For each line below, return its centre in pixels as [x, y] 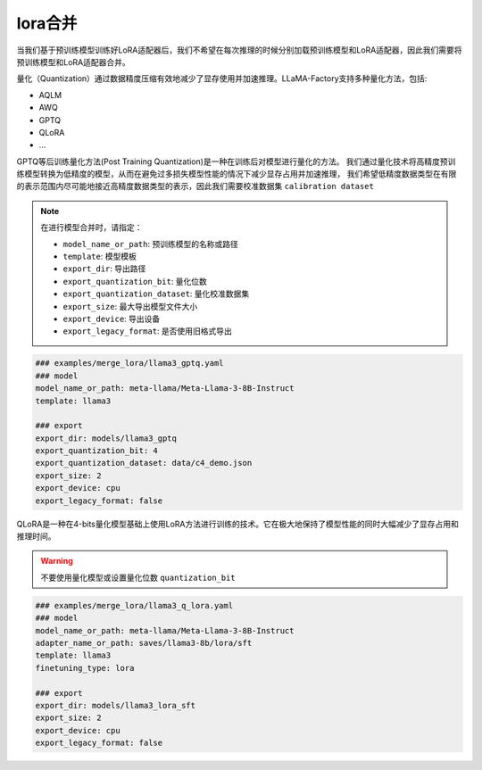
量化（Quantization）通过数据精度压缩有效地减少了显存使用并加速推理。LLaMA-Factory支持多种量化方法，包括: [222, 79]
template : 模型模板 [100, 257]
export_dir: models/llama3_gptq [106, 438]
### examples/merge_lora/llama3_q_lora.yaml [134, 605]
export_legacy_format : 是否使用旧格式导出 [147, 331]
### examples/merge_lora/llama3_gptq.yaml [129, 363]
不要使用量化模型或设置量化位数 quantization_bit [138, 577]
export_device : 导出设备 [112, 319]
